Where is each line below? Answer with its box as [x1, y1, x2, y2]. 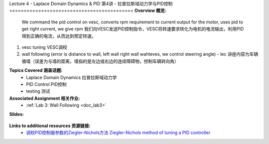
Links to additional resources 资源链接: [9, 123, 91, 129]
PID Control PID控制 [26, 81, 67, 87]
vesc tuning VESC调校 [21, 44, 67, 50]
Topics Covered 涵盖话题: [9, 67, 63, 73]
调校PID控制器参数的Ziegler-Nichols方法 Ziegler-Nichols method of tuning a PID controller [26, 130, 211, 136]
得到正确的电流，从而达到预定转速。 [21, 33, 96, 39]
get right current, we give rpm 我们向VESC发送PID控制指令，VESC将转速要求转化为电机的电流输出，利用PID [21, 26, 244, 32]
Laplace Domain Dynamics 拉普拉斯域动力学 [26, 74, 117, 80]
